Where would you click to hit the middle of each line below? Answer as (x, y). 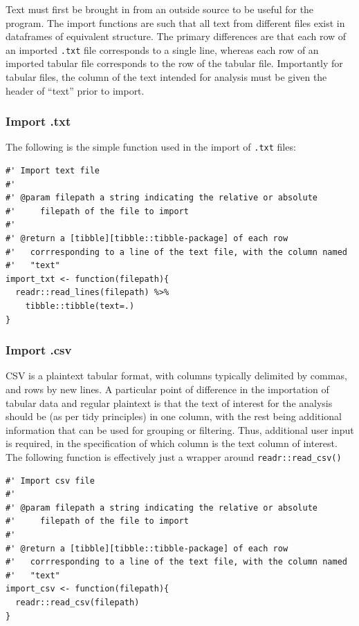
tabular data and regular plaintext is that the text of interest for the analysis (169, 402)
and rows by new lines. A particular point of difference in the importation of (167, 389)
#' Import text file (53, 171)
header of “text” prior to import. (75, 90)
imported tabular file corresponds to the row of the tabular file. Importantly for (174, 63)
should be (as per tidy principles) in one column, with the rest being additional (174, 416)
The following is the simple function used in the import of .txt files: (151, 147)
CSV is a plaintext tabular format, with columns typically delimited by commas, (176, 376)
